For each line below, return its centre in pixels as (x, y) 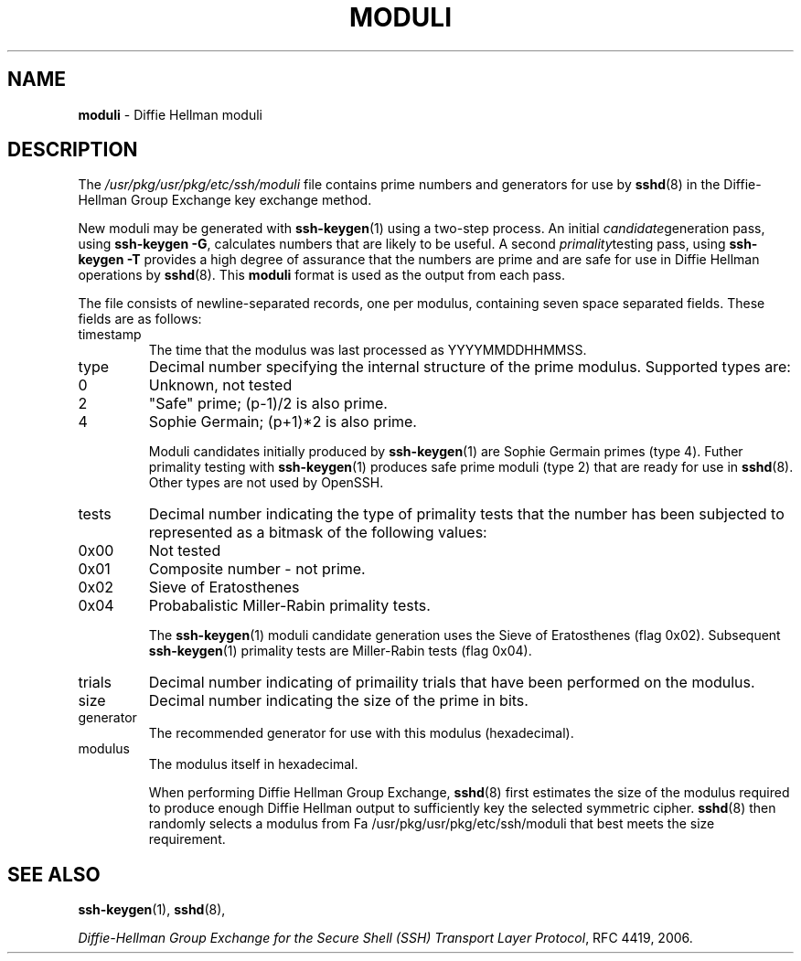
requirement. (187, 839)
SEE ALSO (54, 874)
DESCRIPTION (73, 150)
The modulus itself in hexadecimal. (253, 764)
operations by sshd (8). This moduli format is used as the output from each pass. (321, 275)
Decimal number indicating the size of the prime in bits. (338, 701)
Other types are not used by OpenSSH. (266, 483)
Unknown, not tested (220, 385)
